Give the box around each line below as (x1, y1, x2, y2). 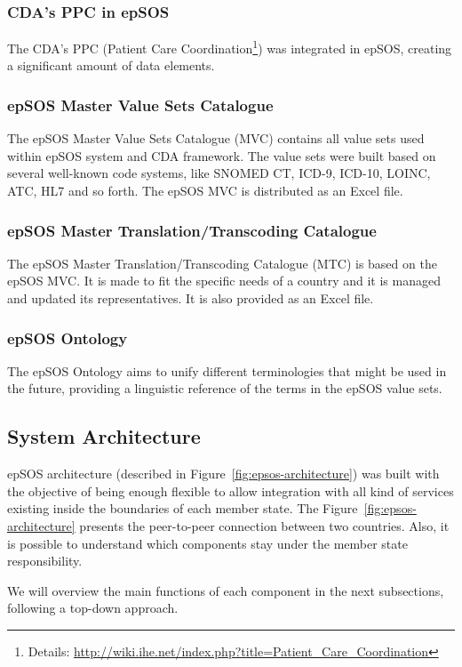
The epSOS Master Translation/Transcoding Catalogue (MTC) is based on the (7, 253, 437, 272)
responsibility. (7, 551, 83, 570)
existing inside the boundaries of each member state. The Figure (7, 499, 358, 518)
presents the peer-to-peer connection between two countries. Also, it (79, 517, 450, 535)
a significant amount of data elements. (7, 56, 215, 75)
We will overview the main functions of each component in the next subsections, (7, 581, 444, 599)
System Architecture (7, 422, 201, 450)
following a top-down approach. (7, 599, 179, 617)
